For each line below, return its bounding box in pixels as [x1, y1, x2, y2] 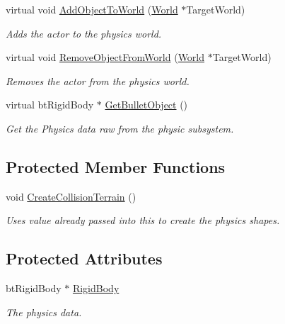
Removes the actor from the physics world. [6, 73, 190, 88]
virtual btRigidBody [6, 97, 94, 112]
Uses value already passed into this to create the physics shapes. [6, 213, 280, 228]
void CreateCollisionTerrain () [6, 189, 136, 203]
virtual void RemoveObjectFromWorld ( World [6, 50, 205, 65]
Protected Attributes [6, 247, 163, 269]
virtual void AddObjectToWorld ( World [6, 2, 178, 16]
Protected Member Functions [6, 155, 226, 177]
